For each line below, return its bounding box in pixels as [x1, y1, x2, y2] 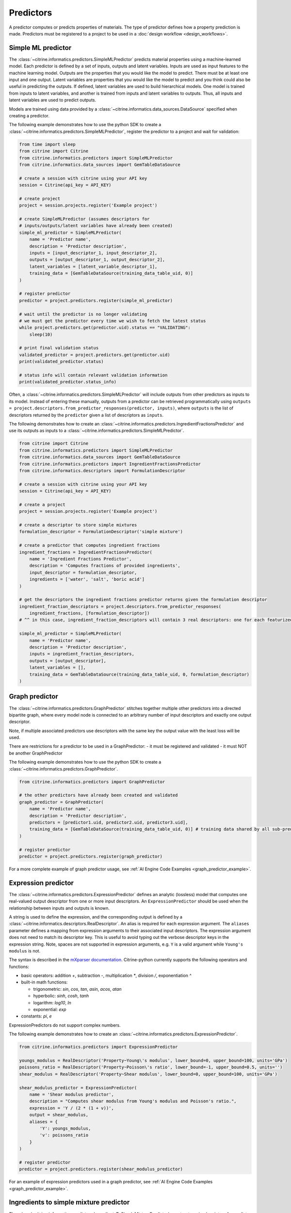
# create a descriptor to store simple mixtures [19, 522, 137, 528]
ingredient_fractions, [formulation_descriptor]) [29, 610, 150, 616]
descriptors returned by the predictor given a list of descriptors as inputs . [9, 412, 163, 418]
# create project [19, 196, 61, 201]
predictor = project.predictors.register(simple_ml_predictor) [19, 297, 173, 303]
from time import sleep [19, 141, 76, 147]
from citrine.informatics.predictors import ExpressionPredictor [19, 1044, 178, 1050]
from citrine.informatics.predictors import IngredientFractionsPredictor [19, 461, 201, 467]
